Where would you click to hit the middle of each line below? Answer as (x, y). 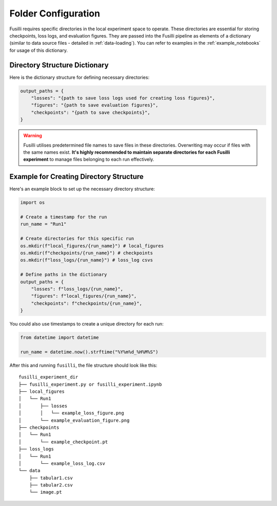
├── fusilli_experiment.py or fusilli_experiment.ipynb (90, 384)
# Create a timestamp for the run (64, 217)
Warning (33, 136)
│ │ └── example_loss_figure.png (71, 413)
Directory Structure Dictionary (59, 65)
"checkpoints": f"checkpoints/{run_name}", (86, 303)
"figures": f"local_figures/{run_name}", (84, 296)
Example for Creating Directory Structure (76, 177)
